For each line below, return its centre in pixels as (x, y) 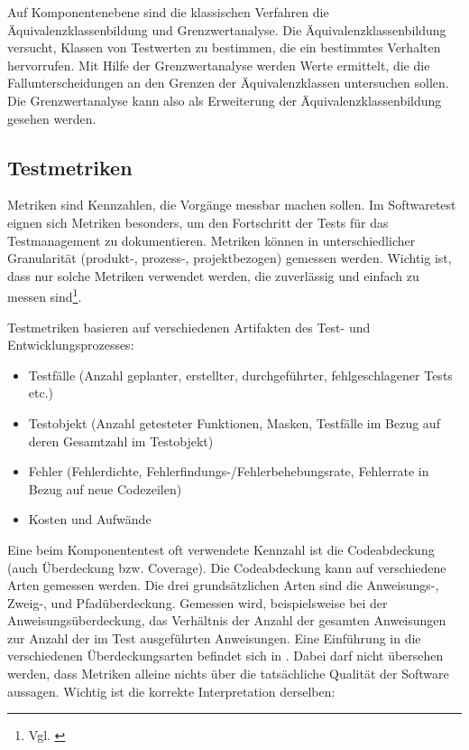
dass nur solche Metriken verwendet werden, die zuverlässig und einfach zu (213, 275)
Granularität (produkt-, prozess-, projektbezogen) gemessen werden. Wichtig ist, (230, 258)
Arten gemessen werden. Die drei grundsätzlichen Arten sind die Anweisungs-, (223, 585)
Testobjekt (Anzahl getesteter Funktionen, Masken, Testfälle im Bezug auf (234, 422)
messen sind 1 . (45, 295)
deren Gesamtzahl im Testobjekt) (121, 441)
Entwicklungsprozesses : (71, 345)
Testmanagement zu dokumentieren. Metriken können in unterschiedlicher (212, 240)
